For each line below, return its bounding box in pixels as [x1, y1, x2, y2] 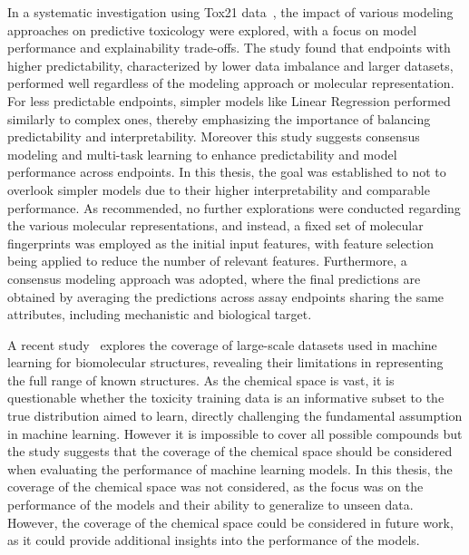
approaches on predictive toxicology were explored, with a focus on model [7, 20, 417, 39]
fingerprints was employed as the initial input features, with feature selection [7, 233, 434, 252]
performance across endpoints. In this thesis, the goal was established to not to [7, 162, 446, 181]
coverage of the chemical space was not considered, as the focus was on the [7, 477, 424, 496]
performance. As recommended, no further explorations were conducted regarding [7, 198, 461, 217]
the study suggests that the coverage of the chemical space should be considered [7, 442, 453, 461]
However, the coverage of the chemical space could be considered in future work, [7, 512, 454, 531]
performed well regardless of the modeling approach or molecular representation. [7, 73, 454, 92]
